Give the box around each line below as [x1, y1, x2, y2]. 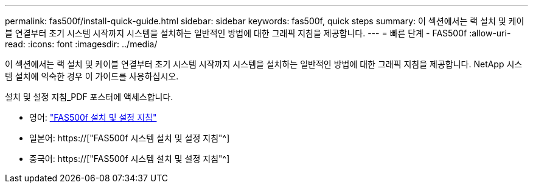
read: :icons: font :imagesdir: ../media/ [5, 39, 158, 49]
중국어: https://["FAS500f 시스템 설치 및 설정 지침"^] [29, 153, 230, 164]
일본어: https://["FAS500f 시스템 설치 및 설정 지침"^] [29, 133, 230, 143]
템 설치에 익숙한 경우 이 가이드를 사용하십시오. [5, 71, 179, 81]
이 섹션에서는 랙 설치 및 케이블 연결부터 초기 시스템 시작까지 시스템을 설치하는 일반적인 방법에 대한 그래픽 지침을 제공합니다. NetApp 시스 [5, 59, 523, 69]
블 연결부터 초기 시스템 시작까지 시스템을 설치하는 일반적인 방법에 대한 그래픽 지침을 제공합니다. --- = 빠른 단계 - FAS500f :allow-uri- [5, 28, 511, 38]
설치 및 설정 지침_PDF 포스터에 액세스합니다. [5, 92, 173, 102]
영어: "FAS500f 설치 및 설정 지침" [29, 112, 157, 123]
